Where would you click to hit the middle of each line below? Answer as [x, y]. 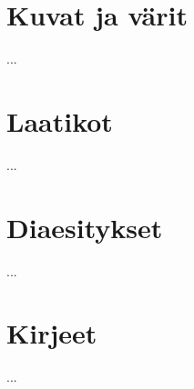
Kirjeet [52, 333]
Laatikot [60, 120]
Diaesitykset [85, 227]
